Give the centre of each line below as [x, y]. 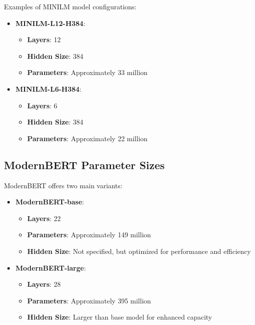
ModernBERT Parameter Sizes [84, 164]
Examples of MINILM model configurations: [70, 6]
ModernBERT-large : [51, 267]
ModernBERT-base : [50, 202]
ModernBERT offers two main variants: [63, 185]
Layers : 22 [44, 218]
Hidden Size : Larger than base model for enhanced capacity [120, 317]
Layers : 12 [44, 39]
